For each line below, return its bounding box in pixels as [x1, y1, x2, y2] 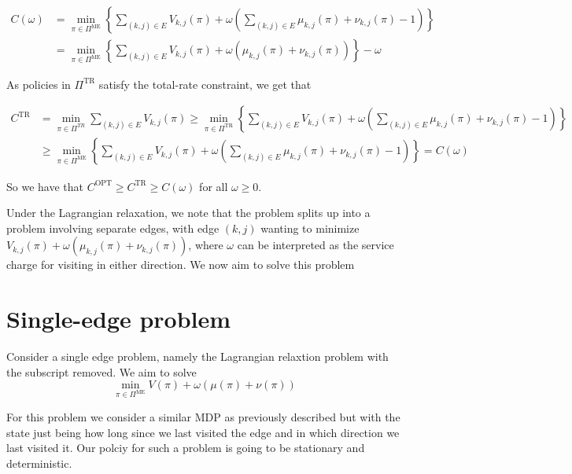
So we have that [6, 178, 83, 194]
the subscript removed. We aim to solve [6, 363, 197, 380]
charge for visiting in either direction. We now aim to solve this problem [6, 256, 355, 273]
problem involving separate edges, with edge [6, 219, 220, 236]
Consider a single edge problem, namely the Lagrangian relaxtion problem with [6, 348, 389, 364]
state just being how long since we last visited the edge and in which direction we [6, 424, 400, 440]
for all [199, 178, 228, 194]
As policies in [6, 75, 71, 92]
